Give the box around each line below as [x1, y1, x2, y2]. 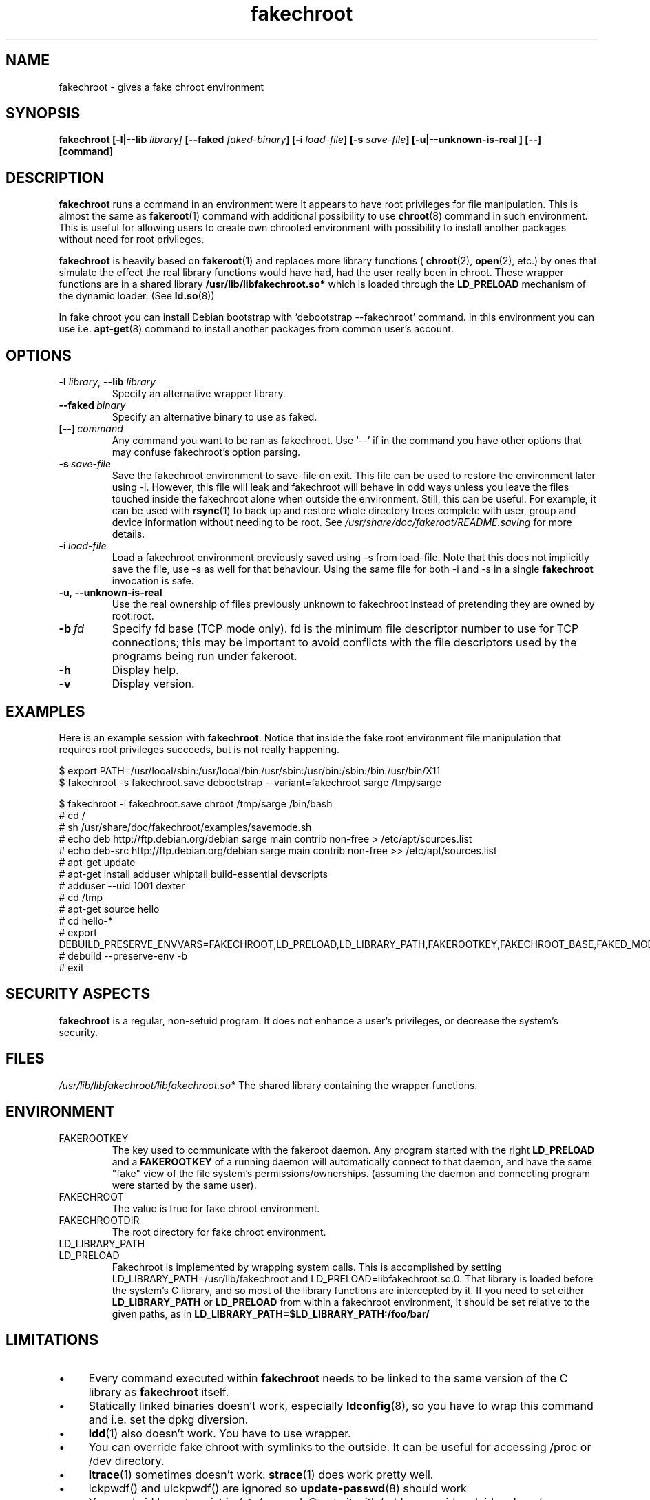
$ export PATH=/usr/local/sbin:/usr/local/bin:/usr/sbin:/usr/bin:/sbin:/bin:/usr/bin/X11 [59, 764, 441, 777]
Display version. [112, 677, 195, 691]
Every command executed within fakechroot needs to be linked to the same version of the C [88, 1371, 568, 1386]
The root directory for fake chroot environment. [112, 1225, 326, 1238]
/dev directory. [88, 1454, 165, 1468]
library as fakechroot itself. [88, 1385, 229, 1399]
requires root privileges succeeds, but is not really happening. [59, 743, 340, 755]
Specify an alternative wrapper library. [112, 388, 286, 400]
